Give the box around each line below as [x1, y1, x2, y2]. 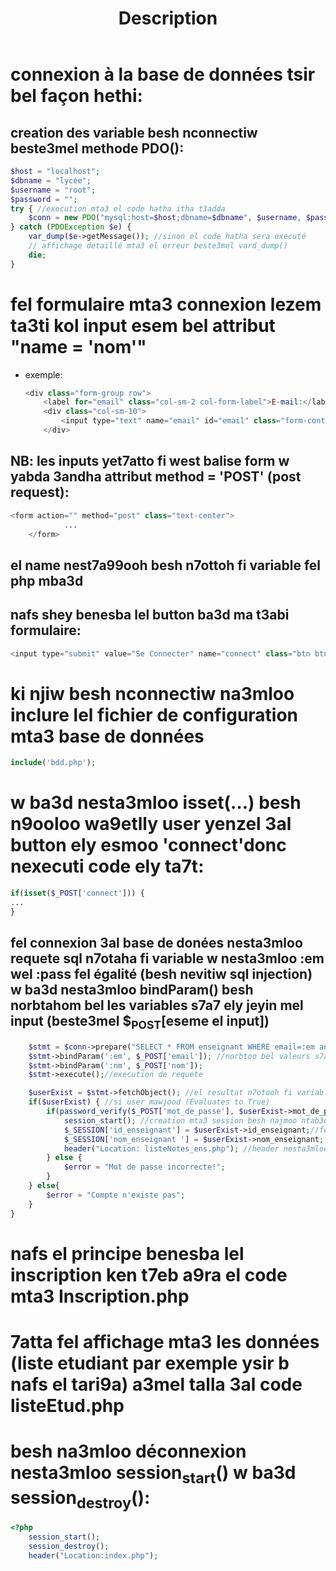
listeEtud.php [10, 1394, 125, 1417]
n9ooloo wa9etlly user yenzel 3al [10, 813, 292, 836]
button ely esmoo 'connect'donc [10, 834, 287, 857]
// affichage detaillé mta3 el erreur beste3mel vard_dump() [28, 241, 288, 251]
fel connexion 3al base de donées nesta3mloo [10, 935, 303, 952]
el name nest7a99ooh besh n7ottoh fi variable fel [10, 557, 322, 574]
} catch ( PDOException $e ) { [10, 222, 132, 232]
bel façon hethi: [10, 85, 143, 107]
